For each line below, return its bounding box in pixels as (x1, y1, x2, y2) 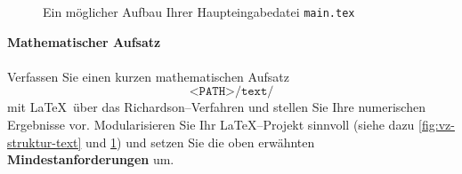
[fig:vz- (418, 115, 455, 133)
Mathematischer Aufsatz (7, 32, 161, 51)
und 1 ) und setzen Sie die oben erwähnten (85, 132, 315, 151)
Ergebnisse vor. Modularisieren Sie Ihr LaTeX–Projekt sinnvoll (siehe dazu (7, 115, 415, 133)
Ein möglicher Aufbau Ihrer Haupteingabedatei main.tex (43, 2, 355, 20)
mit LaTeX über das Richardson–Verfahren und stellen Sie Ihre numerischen (7, 98, 426, 116)
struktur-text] (7, 132, 82, 151)
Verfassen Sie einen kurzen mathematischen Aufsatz (7, 67, 289, 85)
